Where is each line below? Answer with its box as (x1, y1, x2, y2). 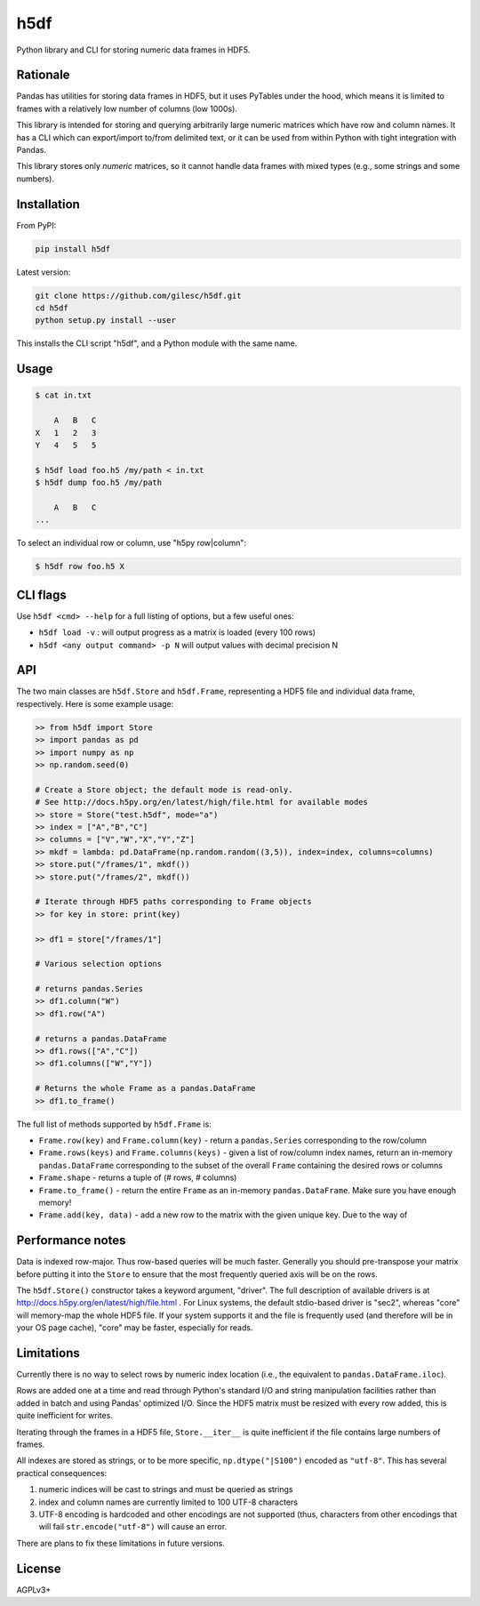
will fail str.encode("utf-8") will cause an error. (38, 1522, 228, 1532)
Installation (16, 197, 80, 212)
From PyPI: (16, 220, 57, 230)
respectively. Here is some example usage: (16, 698, 174, 709)
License (16, 1561, 61, 1576)
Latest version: (16, 267, 71, 277)
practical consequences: (16, 1467, 108, 1478)
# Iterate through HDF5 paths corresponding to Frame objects (35, 896, 312, 907)
